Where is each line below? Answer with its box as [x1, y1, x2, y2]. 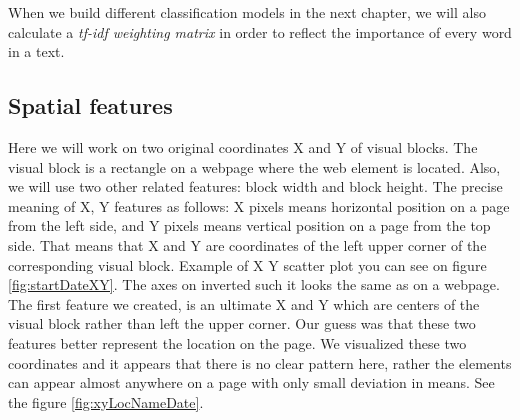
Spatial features [8, 90, 173, 121]
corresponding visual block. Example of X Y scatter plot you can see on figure [8, 254, 487, 275]
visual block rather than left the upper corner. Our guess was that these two [8, 313, 476, 334]
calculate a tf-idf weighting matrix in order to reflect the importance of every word [8, 21, 512, 42]
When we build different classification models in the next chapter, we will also [8, 2, 486, 22]
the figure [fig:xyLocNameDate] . [8, 391, 204, 412]
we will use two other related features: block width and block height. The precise [8, 176, 503, 197]
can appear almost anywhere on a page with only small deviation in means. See [8, 372, 495, 393]
